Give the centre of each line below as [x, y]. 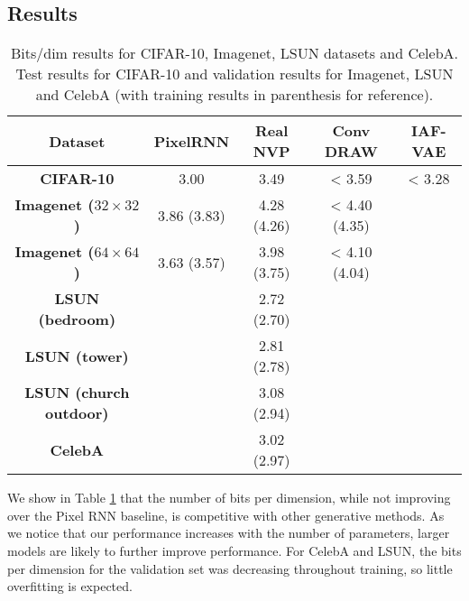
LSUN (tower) [77, 356]
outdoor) [77, 413]
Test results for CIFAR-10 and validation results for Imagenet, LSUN [234, 74]
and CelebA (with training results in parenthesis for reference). [234, 95]
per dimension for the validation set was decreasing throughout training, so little [230, 568]
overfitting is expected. [70, 586]
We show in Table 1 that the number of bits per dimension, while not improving [229, 498]
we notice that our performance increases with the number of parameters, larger [229, 533]
